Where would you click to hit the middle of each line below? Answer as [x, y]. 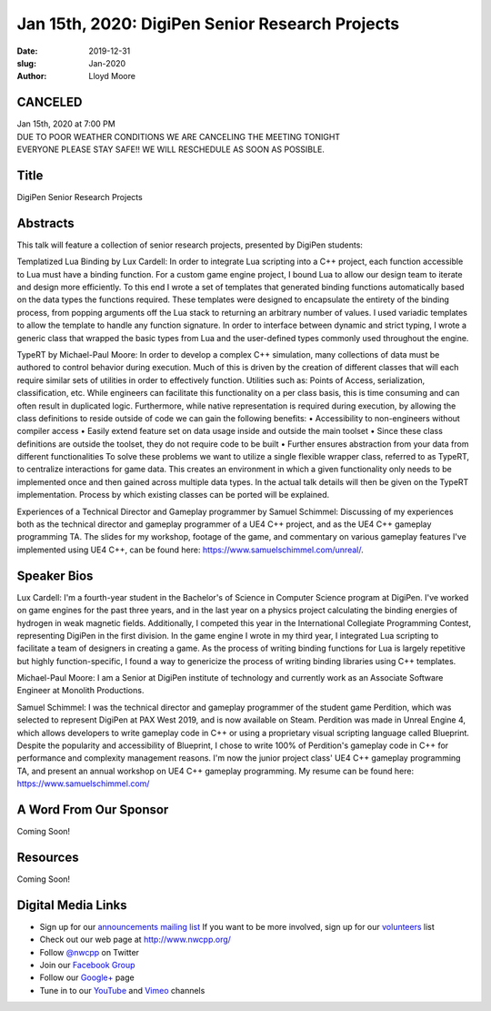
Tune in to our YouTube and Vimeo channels [122, 990]
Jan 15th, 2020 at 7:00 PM [66, 124]
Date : [27, 51]
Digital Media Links [72, 905]
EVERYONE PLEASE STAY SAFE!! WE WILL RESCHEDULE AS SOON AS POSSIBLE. [170, 149]
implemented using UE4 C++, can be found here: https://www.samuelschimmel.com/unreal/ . [190, 550]
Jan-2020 [107, 63]
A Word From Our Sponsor [93, 809]
